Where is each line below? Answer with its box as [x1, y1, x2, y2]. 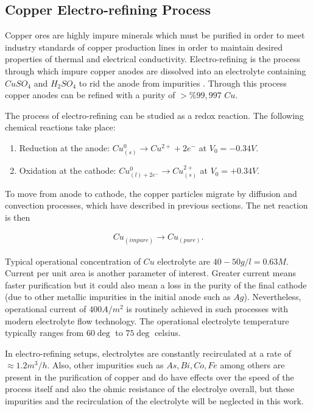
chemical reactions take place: [5, 121, 116, 134]
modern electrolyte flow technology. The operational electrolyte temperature [5, 314, 289, 327]
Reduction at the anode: [19, 141, 110, 154]
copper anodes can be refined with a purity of [5, 88, 175, 101]
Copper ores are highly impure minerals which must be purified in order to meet [5, 29, 305, 41]
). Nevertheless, [244, 290, 301, 303]
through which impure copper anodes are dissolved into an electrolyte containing [5, 64, 306, 77]
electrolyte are [157, 254, 211, 267]
